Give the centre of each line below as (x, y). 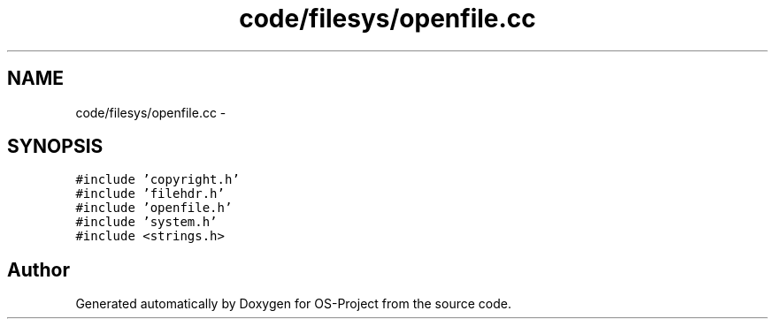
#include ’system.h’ (146, 222)
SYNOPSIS (55, 147)
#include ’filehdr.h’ (150, 194)
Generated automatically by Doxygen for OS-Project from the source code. (293, 304)
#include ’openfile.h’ (154, 208)
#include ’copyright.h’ (157, 180)
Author (38, 269)
